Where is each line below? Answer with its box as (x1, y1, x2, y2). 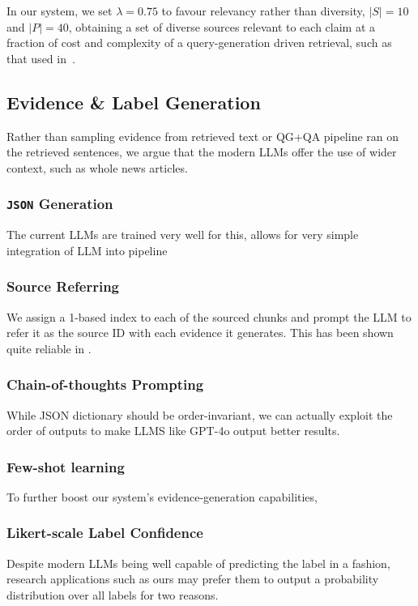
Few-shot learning (6, 456, 125, 476)
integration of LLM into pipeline (6, 241, 168, 258)
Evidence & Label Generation (6, 89, 261, 114)
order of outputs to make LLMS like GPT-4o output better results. (6, 422, 340, 439)
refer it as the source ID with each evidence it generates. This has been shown (6, 324, 394, 341)
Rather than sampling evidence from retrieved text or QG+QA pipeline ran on (6, 127, 399, 144)
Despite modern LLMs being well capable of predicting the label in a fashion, (6, 554, 390, 571)
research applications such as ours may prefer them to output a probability (6, 570, 379, 587)
